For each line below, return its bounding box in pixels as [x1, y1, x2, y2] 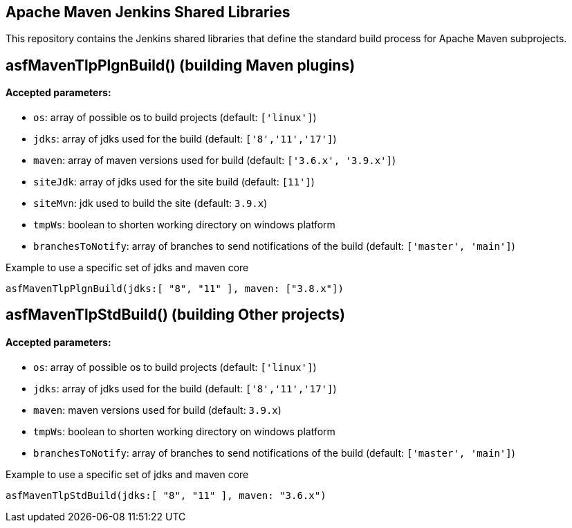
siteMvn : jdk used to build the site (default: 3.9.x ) [33, 197, 268, 210]
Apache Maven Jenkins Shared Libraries [6, 3, 290, 21]
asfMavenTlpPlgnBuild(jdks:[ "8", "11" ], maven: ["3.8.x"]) [6, 283, 344, 295]
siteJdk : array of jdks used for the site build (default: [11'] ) [33, 176, 315, 188]
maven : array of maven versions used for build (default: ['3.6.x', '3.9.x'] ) [33, 154, 396, 167]
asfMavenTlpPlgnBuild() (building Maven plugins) [6, 56, 356, 74]
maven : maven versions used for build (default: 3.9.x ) [33, 403, 282, 416]
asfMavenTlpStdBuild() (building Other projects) [6, 306, 346, 324]
